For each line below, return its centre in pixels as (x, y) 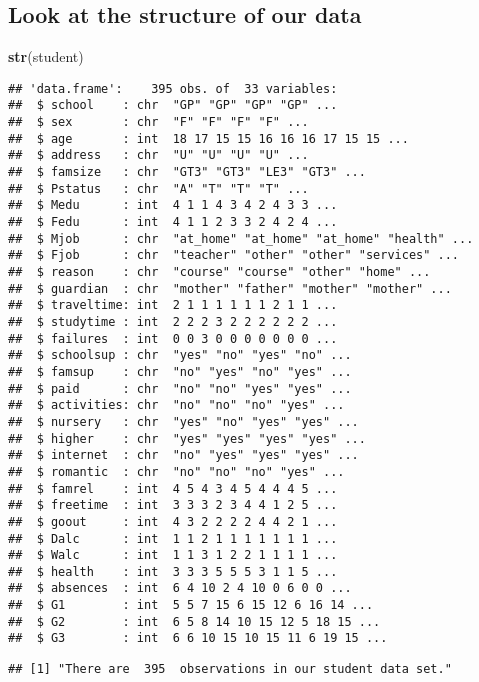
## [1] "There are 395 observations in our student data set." (230, 669)
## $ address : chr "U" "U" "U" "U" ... (158, 155)
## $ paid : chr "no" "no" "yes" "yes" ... (180, 388)
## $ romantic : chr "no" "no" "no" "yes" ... (176, 471)
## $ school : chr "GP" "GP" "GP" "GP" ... (173, 105)
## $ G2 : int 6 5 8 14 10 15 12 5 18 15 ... (194, 621)
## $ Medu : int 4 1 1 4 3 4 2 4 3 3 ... (173, 205)
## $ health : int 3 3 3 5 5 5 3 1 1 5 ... (173, 571)
